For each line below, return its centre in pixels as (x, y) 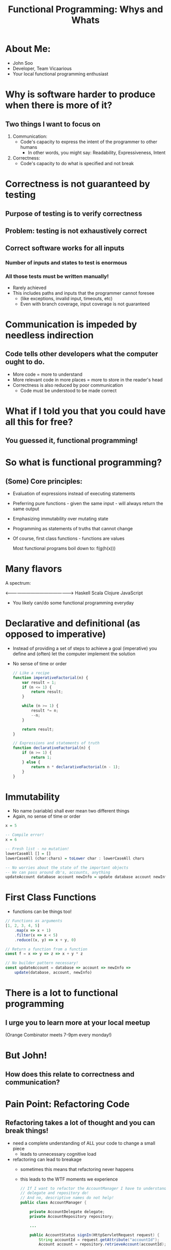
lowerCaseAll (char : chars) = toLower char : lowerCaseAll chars (75, 858)
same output (26, 509)
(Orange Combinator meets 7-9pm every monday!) (59, 1035)
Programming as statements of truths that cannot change (73, 529)
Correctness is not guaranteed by (78, 184)
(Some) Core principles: (44, 481)
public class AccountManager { (53, 1203)
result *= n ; (45, 711)
